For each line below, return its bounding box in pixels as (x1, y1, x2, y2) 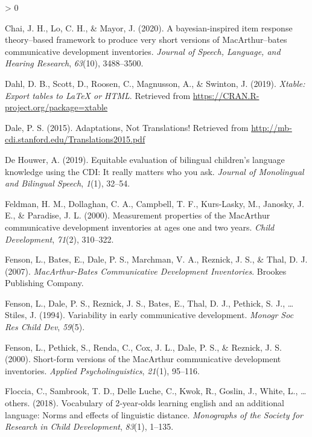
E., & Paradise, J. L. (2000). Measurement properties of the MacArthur (5, 209, 270, 222)
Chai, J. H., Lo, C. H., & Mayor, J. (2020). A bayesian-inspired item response (5, 21, 293, 34)
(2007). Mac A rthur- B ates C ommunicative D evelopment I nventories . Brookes (5, 264, 287, 277)
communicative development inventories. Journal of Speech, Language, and (5, 45, 281, 57)
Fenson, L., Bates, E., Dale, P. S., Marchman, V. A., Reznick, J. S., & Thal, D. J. (5, 253, 308, 266)
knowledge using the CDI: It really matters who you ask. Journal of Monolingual (5, 165, 304, 177)
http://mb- (251, 121, 292, 133)
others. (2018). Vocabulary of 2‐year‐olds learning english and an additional (5, 397, 284, 409)
